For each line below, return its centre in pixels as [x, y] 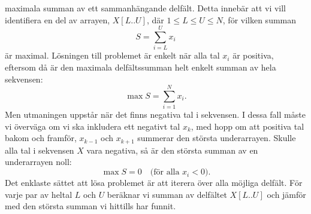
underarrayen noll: [38, 162]
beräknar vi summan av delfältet [167, 194]
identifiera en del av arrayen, [58, 19]
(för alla [165, 172]
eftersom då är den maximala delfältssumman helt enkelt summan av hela [141, 67]
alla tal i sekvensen [40, 150]
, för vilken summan [259, 19]
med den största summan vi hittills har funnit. [90, 206]
